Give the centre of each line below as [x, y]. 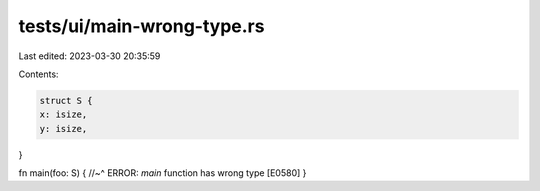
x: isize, [63, 114]
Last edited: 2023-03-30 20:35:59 [89, 56]
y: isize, [63, 128]
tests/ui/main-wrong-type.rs [141, 26]
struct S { [66, 100]
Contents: [38, 74]
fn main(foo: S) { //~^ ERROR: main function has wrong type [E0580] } [162, 173]
